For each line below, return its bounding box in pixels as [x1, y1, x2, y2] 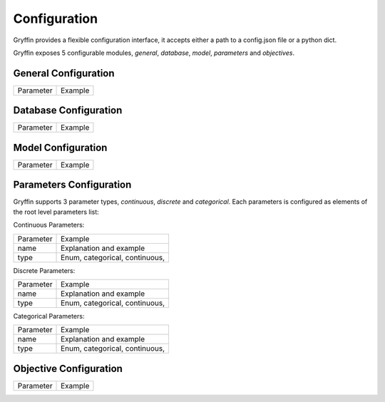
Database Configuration [13, 104, 123, 117]
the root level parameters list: [13, 207, 99, 216]
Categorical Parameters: [13, 311, 85, 320]
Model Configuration [13, 141, 108, 153]
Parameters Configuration [13, 179, 132, 191]
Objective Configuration [13, 362, 123, 374]
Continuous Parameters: [13, 221, 85, 230]
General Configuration [13, 67, 115, 79]
